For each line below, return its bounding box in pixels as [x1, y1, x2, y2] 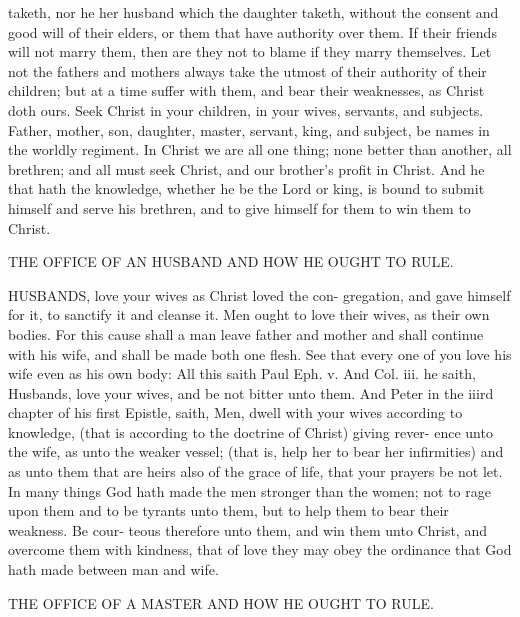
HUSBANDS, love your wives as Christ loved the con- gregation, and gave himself [8, 284, 511, 305]
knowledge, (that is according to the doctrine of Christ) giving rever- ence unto [8, 421, 493, 442]
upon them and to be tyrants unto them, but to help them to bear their [8, 500, 449, 521]
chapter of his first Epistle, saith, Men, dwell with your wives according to [8, 402, 463, 423]
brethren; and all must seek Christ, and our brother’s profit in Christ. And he [8, 158, 485, 179]
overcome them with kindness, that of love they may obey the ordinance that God [8, 539, 512, 560]
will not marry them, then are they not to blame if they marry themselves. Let [8, 41, 492, 62]
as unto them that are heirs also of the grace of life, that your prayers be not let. [8, 461, 503, 482]
